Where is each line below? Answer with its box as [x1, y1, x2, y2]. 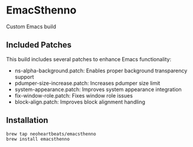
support [14, 73, 34, 80]
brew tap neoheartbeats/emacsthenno [6, 131, 96, 137]
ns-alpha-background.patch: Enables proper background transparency [14, 67, 188, 74]
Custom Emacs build [6, 23, 57, 30]
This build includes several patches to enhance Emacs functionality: [6, 55, 172, 62]
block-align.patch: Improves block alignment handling [14, 98, 146, 105]
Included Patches [6, 40, 72, 50]
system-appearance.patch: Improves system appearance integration [14, 86, 182, 93]
